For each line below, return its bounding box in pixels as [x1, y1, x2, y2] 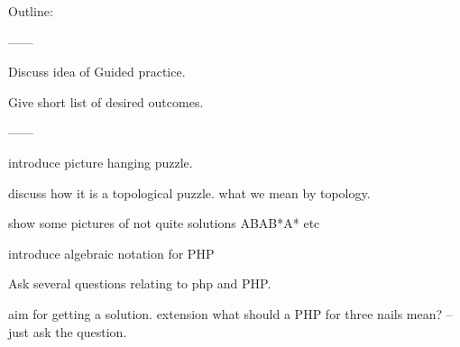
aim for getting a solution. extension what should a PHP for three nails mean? [8, 304, 443, 323]
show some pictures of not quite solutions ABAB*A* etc [8, 214, 320, 233]
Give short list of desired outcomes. [8, 92, 204, 111]
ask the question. [32, 322, 127, 341]
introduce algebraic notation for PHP [8, 243, 215, 262]
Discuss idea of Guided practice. [8, 62, 186, 81]
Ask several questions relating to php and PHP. [8, 274, 271, 293]
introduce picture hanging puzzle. [8, 152, 193, 171]
